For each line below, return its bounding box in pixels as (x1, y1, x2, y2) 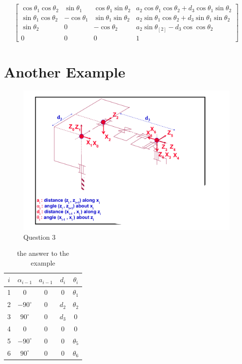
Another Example (4, 61, 125, 81)
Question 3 (23, 231, 56, 242)
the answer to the (17, 248, 69, 258)
